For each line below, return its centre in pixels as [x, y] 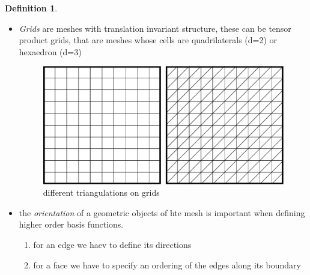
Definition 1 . [31, 8]
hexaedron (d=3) [50, 51]
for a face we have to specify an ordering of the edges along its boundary [167, 264]
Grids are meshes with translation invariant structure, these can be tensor [155, 28]
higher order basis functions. [71, 224]
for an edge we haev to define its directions [112, 244]
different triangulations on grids [101, 192]
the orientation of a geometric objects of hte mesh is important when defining [162, 212]
